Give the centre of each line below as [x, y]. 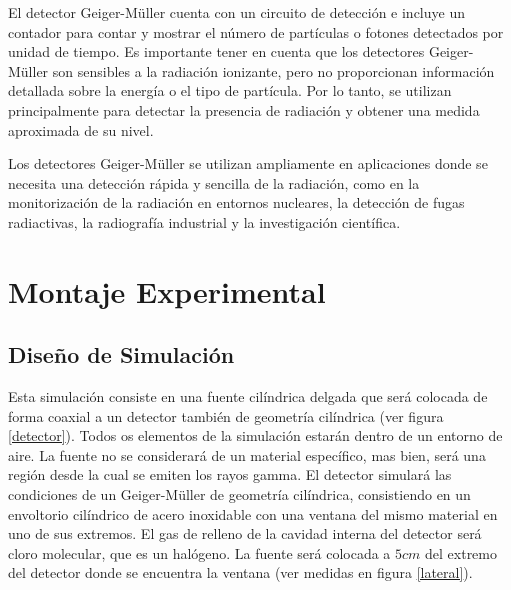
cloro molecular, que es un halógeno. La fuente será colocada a [199, 552]
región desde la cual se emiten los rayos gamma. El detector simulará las [230, 474]
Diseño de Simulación [121, 354]
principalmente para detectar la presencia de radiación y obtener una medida [244, 109]
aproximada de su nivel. [81, 129]
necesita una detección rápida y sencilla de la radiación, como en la [214, 182]
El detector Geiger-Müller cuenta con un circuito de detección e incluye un [236, 12]
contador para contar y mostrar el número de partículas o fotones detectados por [256, 31]
